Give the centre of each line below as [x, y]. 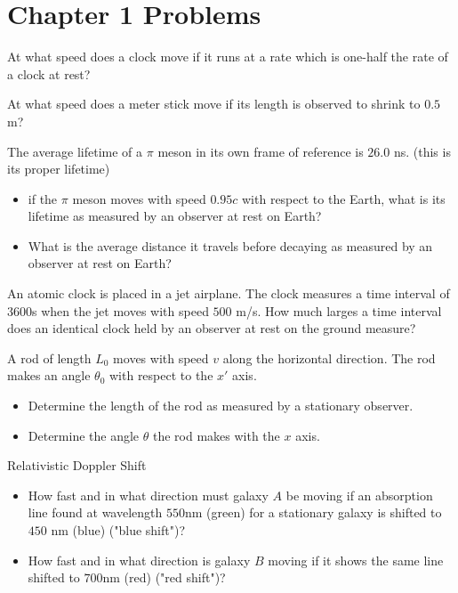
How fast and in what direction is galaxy [139, 560]
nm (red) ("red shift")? [164, 577]
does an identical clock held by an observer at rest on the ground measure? [212, 328]
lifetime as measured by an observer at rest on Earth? [175, 216]
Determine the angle [84, 435]
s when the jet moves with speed [121, 310]
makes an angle [49, 375]
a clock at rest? [49, 73]
